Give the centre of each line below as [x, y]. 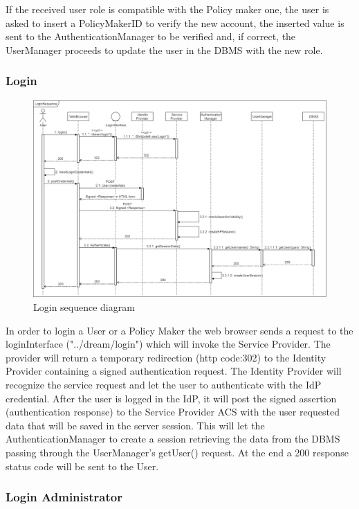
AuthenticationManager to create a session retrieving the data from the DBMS [173, 439]
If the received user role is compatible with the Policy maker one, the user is [167, 9]
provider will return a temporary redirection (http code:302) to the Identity [166, 357]
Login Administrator [64, 497]
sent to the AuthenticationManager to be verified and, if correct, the [151, 36]
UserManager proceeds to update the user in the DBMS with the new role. [164, 50]
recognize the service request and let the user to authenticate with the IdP [164, 385]
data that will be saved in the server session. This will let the [135, 425]
